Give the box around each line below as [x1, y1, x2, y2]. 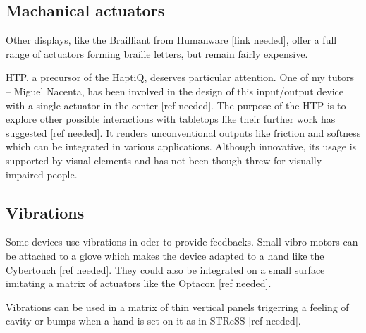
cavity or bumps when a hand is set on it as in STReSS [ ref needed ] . [6, 313, 301, 328]
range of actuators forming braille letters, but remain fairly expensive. [6, 46, 308, 61]
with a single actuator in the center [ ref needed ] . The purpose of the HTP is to [6, 97, 346, 112]
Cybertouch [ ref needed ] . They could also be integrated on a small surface [6, 262, 325, 277]
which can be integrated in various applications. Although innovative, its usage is [6, 139, 357, 154]
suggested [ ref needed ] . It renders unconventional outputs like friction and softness [6, 125, 361, 140]
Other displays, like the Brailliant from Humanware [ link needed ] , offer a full [6, 32, 337, 47]
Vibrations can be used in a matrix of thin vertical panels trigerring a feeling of [6, 299, 349, 314]
